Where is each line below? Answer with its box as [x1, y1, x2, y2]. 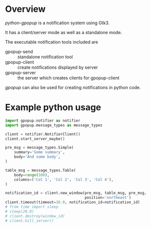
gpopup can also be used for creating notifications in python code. [5, 84, 141, 90]
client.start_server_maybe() [5, 136, 65, 141]
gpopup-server [5, 69, 36, 75]
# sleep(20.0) [5, 209, 35, 214]
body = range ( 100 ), [14, 172, 50, 178]
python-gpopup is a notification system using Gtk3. [5, 20, 110, 26]
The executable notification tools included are [5, 39, 98, 45]
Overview [5, 3, 46, 15]
